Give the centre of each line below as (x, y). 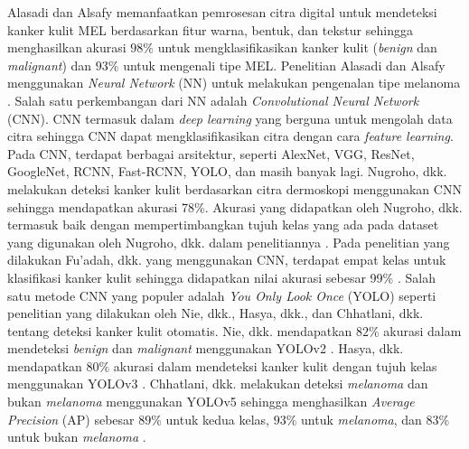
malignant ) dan (50, 65)
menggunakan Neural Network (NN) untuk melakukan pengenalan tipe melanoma (234, 83)
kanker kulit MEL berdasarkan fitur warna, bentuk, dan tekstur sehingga (210, 29)
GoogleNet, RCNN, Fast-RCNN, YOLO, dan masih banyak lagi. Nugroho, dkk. (227, 171)
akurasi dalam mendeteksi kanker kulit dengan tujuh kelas (275, 365)
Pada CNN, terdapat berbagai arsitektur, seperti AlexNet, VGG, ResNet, (211, 153)
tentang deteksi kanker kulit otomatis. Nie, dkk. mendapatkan (180, 330)
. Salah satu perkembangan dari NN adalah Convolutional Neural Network (213, 100)
